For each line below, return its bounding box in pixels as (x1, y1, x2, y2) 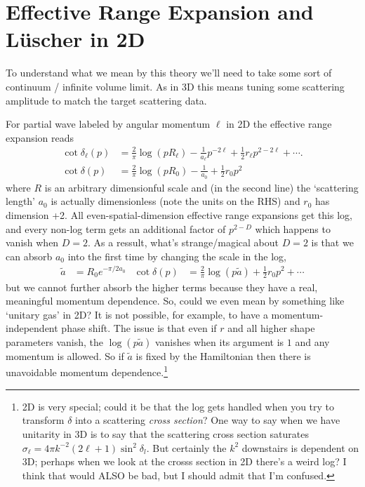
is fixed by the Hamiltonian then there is (135, 348, 311, 363)
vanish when (6, 235, 59, 250)
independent (6, 321, 58, 335)
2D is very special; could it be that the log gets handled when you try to (22, 399, 335, 413)
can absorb (6, 248, 53, 263)
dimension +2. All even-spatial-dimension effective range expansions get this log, (6, 208, 352, 222)
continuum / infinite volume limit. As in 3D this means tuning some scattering (6, 79, 345, 93)
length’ (6, 194, 36, 208)
